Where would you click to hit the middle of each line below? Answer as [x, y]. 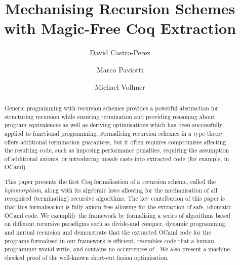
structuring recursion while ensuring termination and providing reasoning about [109, 116]
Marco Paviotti [120, 69]
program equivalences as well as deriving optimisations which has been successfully [113, 125]
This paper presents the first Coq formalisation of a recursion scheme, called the [110, 182]
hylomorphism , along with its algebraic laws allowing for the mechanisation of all [111, 190]
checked [14, 257]
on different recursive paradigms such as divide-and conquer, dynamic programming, [115, 224]
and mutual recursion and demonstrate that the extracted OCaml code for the [108, 232]
